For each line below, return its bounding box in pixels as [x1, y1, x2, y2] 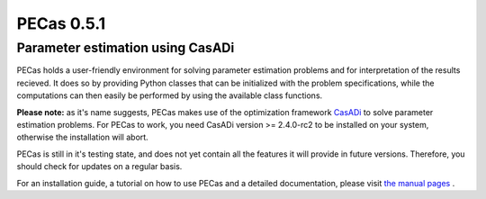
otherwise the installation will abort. [16, 131, 148, 143]
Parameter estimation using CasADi [16, 40, 235, 56]
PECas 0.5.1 [16, 14, 106, 33]
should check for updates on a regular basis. [16, 161, 183, 172]
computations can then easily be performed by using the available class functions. [16, 90, 323, 101]
